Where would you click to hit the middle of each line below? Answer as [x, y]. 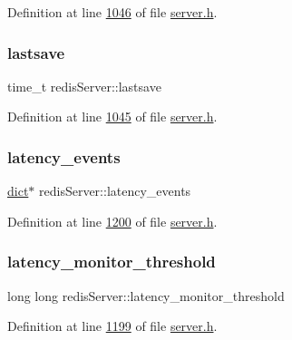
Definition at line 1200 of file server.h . [112, 221]
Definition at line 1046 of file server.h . [112, 12]
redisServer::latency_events [115, 191]
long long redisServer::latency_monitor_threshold [146, 295]
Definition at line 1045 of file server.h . [112, 117]
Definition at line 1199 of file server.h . [112, 326]
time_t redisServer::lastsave [84, 86]
